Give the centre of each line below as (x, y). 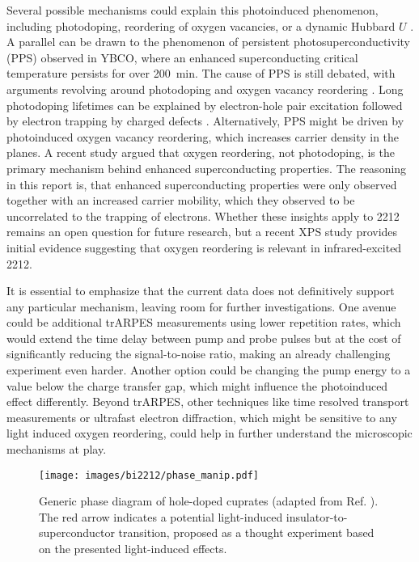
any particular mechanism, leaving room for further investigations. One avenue (201, 306)
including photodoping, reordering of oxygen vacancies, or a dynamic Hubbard (201, 25)
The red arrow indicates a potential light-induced (161, 516)
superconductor (77, 532)
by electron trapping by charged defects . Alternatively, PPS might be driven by (205, 121)
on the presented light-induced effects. (133, 549)
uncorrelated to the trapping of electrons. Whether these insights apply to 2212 (203, 216)
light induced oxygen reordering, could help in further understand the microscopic (209, 433)
